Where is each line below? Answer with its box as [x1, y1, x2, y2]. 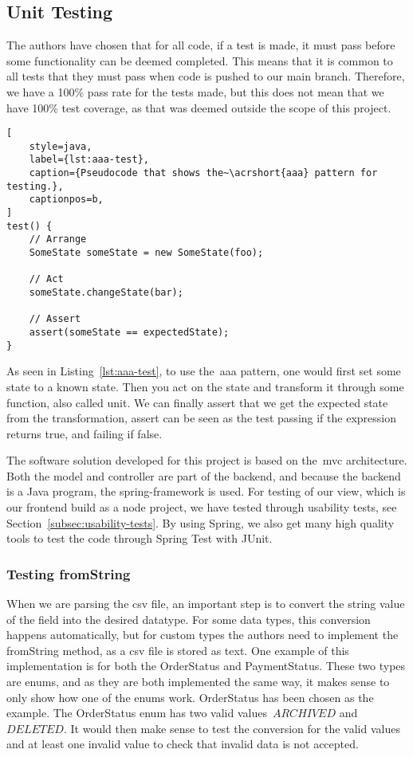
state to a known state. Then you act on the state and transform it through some [6, 378, 404, 394]
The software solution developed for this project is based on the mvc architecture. [6, 452, 407, 469]
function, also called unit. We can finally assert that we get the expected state [6, 394, 388, 410]
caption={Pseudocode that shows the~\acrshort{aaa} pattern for [29, 167, 378, 179]
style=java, [29, 140, 92, 152]
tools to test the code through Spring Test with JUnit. [6, 530, 273, 547]
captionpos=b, [29, 194, 104, 206]
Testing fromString [6, 563, 131, 583]
